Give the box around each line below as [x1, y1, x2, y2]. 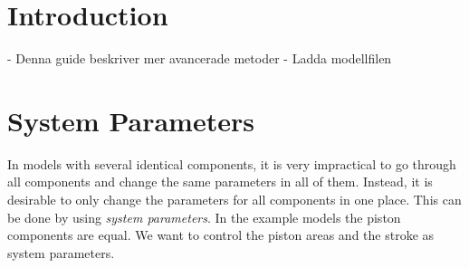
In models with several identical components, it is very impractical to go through [7, 154, 456, 173]
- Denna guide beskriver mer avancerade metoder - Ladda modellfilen [7, 49, 392, 68]
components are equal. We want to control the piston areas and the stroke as [7, 225, 435, 244]
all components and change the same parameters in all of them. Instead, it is [7, 172, 433, 191]
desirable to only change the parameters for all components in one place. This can [7, 190, 462, 209]
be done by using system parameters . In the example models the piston [7, 207, 401, 226]
